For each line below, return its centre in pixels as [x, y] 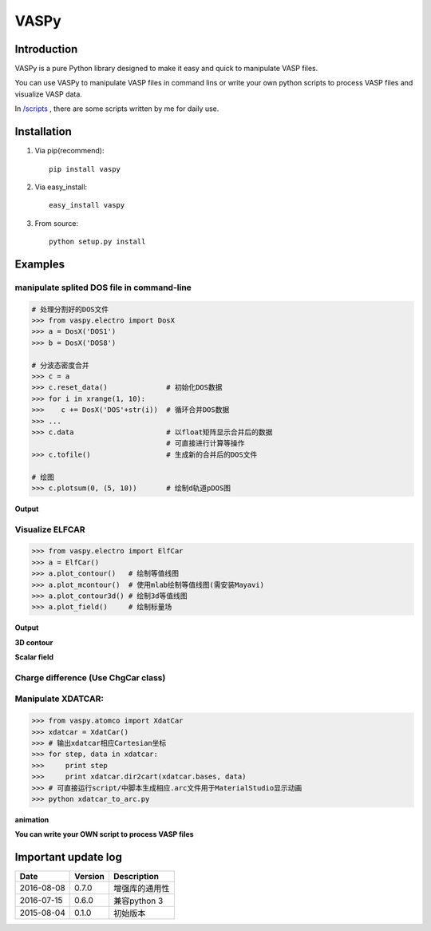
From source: [57, 223]
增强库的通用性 [141, 889]
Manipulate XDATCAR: [59, 699]
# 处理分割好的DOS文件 [70, 309]
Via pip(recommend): [69, 151]
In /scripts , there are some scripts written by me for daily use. [117, 109]
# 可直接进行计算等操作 [206, 444]
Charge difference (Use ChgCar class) [90, 677]
